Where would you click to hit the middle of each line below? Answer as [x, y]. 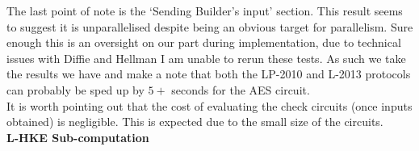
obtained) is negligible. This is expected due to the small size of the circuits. [195, 122]
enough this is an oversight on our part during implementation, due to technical [204, 42]
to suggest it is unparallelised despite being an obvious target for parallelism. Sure [210, 26]
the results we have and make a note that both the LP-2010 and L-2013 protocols [209, 74]
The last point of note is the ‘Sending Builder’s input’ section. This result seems [205, 10]
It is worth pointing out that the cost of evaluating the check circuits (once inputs [209, 105]
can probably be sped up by [75, 89]
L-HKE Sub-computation [78, 137]
